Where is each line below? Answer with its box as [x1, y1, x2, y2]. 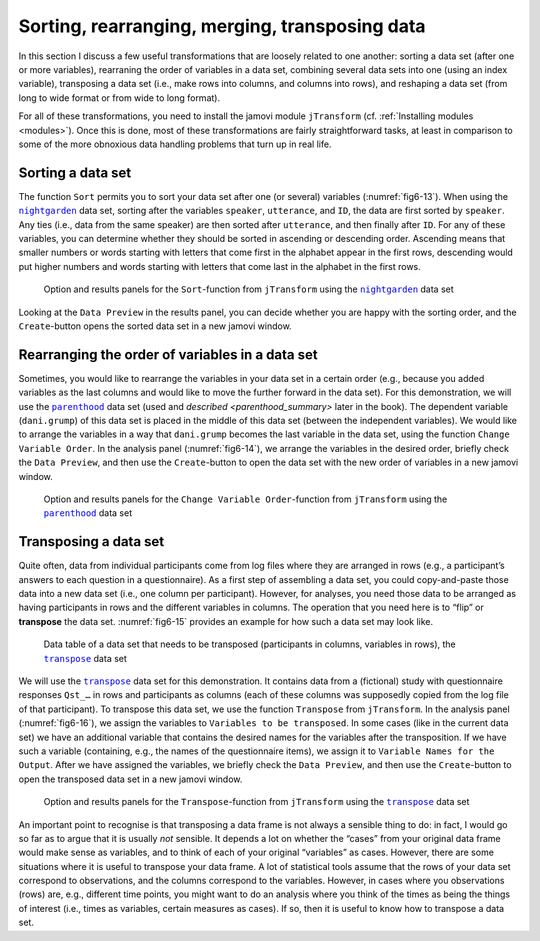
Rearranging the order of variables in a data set [18, 346, 319, 363]
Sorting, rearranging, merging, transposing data [18, 15, 426, 37]
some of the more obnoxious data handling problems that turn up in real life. [18, 138, 332, 150]
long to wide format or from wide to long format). [18, 91, 220, 104]
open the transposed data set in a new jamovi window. [18, 773, 243, 785]
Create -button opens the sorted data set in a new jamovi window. [18, 320, 292, 332]
